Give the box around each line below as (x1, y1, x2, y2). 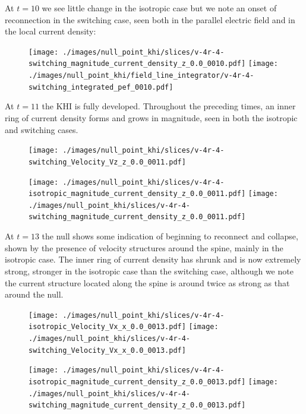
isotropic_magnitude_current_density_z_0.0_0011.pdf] (29, 189, 246, 198)
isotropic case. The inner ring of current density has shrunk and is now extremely (5, 253, 301, 266)
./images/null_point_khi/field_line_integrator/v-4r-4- (29, 71, 254, 80)
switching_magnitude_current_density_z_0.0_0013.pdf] (29, 401, 246, 410)
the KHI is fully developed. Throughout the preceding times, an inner (42, 100, 296, 112)
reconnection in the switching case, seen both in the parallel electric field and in (5, 13, 295, 26)
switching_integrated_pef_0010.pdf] (29, 83, 173, 91)
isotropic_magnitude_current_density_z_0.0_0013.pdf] (29, 377, 246, 386)
